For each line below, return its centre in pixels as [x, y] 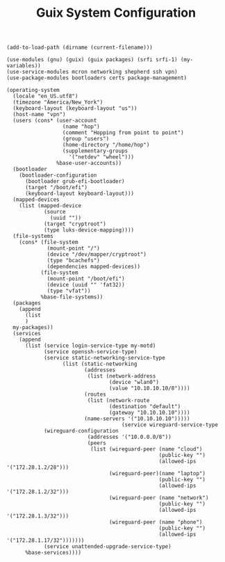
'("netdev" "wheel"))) [101, 157]
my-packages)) [33, 328]
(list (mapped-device [50, 206]
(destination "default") [145, 407]
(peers [97, 443]
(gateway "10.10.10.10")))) [150, 413]
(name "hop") [81, 127]
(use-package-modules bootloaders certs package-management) [97, 78]
